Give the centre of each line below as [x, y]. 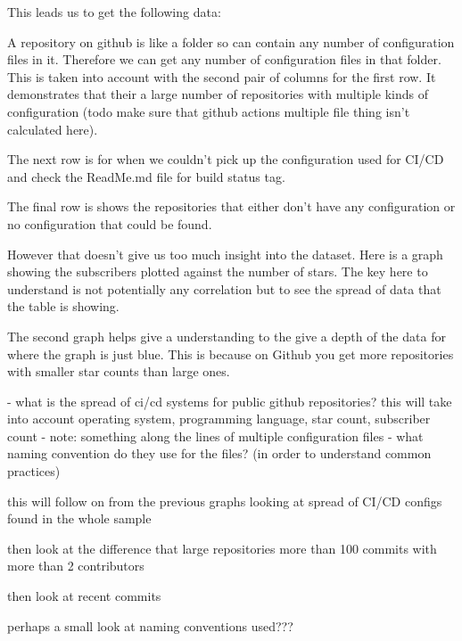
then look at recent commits [84, 596]
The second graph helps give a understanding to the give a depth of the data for [227, 336]
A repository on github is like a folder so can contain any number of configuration [231, 41]
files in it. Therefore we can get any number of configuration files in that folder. [224, 59]
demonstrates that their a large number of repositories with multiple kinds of [218, 94]
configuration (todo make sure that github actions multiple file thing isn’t [209, 111]
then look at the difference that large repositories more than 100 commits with [222, 548]
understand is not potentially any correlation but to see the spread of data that [224, 288]
